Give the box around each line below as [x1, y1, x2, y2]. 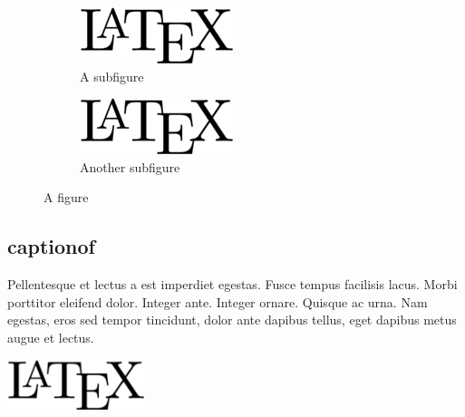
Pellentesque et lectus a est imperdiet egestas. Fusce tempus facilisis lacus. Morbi [7, 275, 458, 294]
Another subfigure [80, 157, 180, 176]
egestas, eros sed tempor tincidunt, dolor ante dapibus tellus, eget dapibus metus [7, 310, 457, 329]
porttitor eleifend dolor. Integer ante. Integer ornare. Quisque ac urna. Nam [7, 292, 428, 311]
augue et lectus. [7, 327, 94, 346]
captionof [7, 232, 95, 260]
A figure [44, 188, 89, 207]
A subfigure [80, 66, 144, 85]
